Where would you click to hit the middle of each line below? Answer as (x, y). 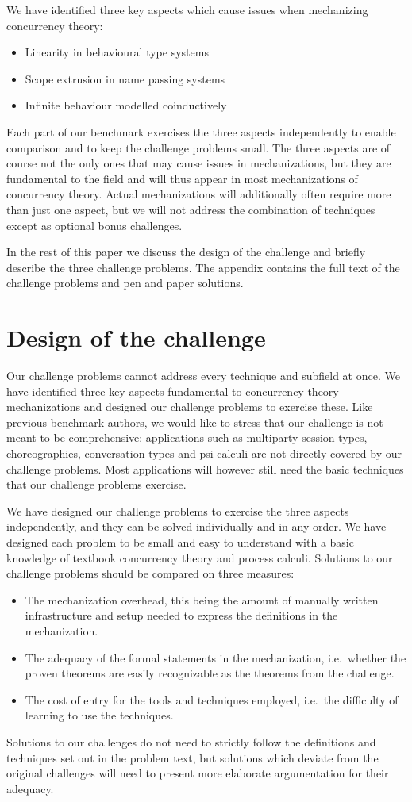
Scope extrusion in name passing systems (125, 78)
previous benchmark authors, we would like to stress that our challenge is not (195, 422)
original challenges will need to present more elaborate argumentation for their (198, 773)
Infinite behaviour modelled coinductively (126, 105)
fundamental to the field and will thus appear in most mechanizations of (182, 178)
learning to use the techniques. (99, 715)
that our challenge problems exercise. (96, 484)
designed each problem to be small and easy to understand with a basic (180, 541)
